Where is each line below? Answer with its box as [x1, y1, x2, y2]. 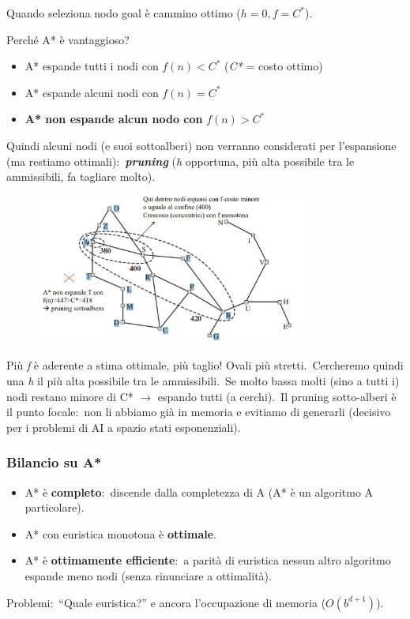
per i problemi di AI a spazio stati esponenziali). [6, 418, 241, 435]
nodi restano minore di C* [6, 388, 134, 404]
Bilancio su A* [6, 452, 102, 472]
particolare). [24, 499, 85, 516]
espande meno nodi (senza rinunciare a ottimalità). [24, 568, 272, 584]
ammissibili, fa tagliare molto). [6, 168, 156, 185]
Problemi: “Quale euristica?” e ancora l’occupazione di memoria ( [6, 594, 326, 610]
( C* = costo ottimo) [224, 58, 323, 74]
